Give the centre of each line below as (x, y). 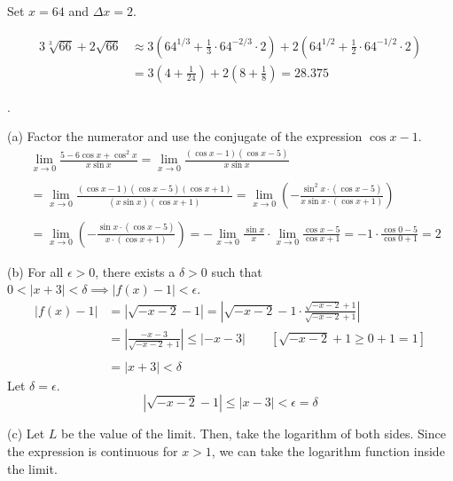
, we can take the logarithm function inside (328, 451)
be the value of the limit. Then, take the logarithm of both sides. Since (254, 434)
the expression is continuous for (93, 451)
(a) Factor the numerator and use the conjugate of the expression (185, 136)
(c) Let (26, 434)
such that (237, 271)
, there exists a (135, 271)
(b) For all (35, 271)
